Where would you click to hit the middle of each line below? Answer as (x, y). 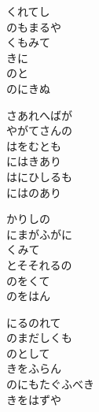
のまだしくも (39, 338)
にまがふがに (39, 234)
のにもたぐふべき (50, 384)
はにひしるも (39, 176)
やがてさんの (39, 130)
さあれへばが (39, 115)
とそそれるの (39, 264)
